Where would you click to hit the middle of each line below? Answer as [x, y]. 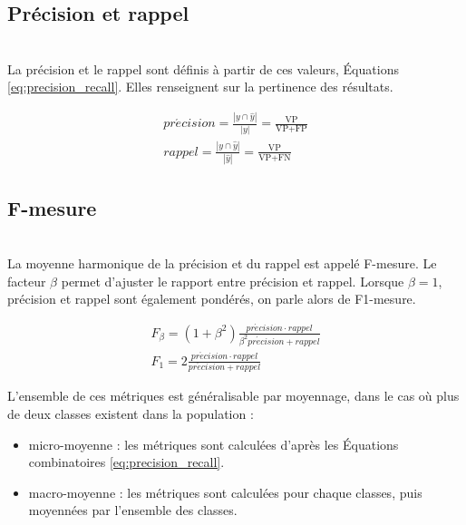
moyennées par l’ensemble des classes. [133, 510]
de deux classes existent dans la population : [131, 414]
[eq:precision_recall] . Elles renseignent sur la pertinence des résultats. [200, 87]
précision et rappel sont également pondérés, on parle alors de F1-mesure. [212, 299]
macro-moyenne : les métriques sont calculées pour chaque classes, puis [225, 492]
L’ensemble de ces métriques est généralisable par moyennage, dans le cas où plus [233, 396]
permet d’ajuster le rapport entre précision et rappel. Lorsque [233, 281]
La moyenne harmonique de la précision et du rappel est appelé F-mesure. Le [222, 263]
